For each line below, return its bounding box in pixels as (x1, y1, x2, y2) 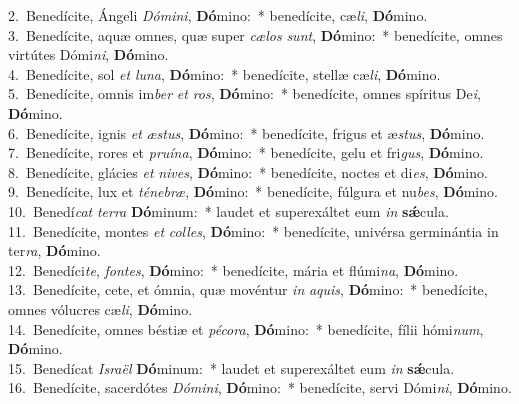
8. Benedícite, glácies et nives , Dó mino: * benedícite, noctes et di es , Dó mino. (8, 161, 488, 182)
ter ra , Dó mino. (8, 240, 101, 261)
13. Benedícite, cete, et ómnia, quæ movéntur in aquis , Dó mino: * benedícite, (8, 279, 488, 300)
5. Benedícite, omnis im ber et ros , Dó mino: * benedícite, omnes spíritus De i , (8, 83, 481, 104)
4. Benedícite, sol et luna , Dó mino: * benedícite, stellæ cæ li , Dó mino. (8, 63, 441, 84)
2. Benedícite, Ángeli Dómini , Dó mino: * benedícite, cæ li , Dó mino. (8, 5, 428, 25)
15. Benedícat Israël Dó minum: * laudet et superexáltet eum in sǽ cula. (8, 357, 455, 378)
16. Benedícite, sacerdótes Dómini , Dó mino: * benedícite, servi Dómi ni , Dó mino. (8, 377, 512, 398)
